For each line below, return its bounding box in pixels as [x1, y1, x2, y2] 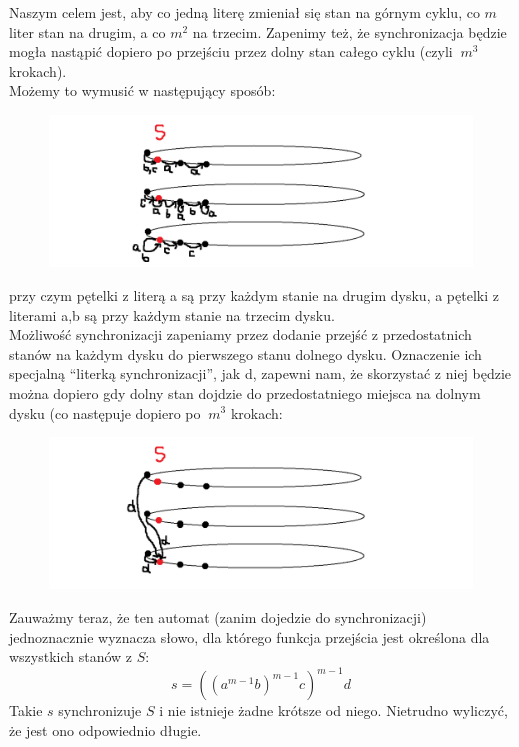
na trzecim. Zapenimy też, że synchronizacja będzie [192, 21, 507, 42]
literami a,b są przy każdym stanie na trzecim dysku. [9, 304, 335, 325]
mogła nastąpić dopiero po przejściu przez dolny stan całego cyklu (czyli [9, 41, 453, 62]
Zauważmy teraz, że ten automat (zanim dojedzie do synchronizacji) [9, 607, 427, 628]
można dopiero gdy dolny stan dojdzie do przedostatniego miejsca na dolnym [9, 382, 481, 403]
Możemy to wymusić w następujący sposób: [9, 80, 276, 101]
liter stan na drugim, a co [9, 21, 166, 42]
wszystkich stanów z [9, 646, 133, 667]
